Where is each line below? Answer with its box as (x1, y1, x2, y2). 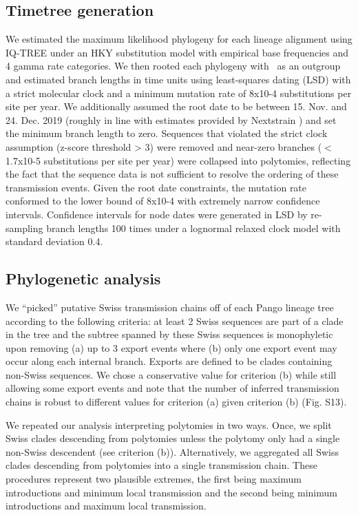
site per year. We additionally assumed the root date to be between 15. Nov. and (6, 99, 347, 114)
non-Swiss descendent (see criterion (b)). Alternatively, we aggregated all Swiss (6, 444, 339, 459)
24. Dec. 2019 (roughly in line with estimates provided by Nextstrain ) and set (6, 112, 337, 127)
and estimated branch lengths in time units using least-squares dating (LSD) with (6, 72, 351, 86)
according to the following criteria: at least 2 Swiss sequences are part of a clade (6, 313, 344, 328)
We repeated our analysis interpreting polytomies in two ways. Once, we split (6, 417, 332, 432)
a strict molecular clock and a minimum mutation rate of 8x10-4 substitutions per (6, 85, 352, 100)
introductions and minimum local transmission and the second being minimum (6, 485, 337, 499)
